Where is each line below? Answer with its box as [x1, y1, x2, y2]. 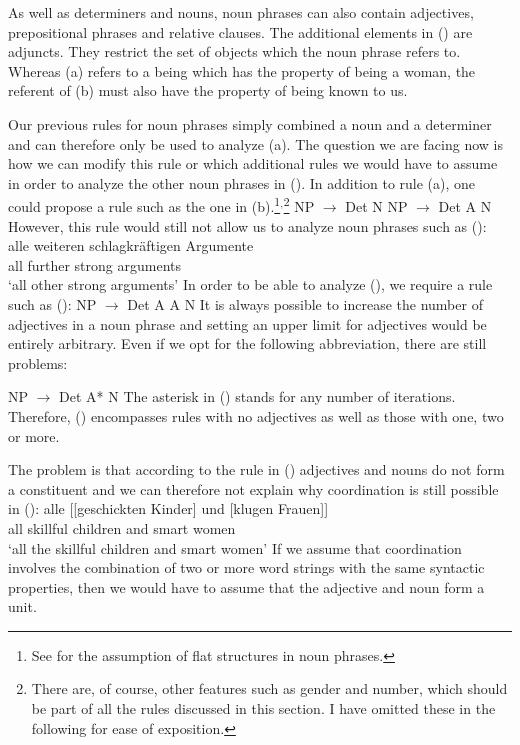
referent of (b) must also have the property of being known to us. [8, 80, 408, 101]
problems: [8, 352, 68, 373]
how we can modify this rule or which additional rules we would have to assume [8, 153, 498, 174]
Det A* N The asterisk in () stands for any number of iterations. [59, 386, 456, 407]
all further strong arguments [8, 254, 181, 275]
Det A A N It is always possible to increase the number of [127, 293, 483, 314]
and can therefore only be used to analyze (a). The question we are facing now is [8, 133, 503, 154]
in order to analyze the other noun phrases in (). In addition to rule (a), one [8, 172, 476, 193]
